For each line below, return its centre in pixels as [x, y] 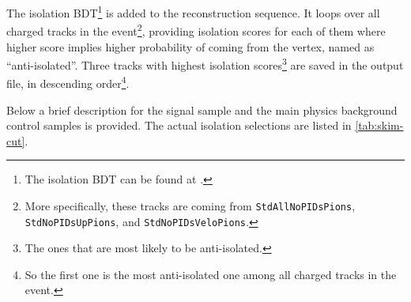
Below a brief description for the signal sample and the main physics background [202, 109]
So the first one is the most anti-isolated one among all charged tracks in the [211, 274]
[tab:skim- [379, 125]
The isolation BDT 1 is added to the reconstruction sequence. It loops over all [193, 11]
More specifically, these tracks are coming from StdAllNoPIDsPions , [190, 205]
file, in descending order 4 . [68, 82]
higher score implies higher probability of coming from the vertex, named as [190, 46]
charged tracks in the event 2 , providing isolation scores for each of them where [196, 30]
